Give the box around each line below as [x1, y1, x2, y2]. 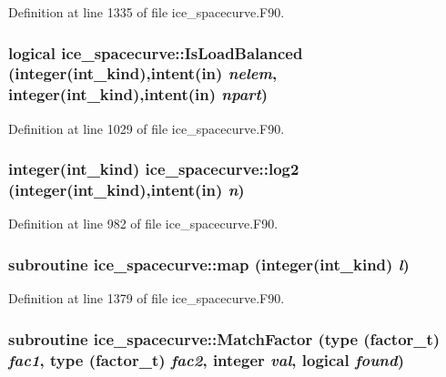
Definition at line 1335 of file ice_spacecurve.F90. [8, 3, 285, 21]
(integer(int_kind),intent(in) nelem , [8, 62, 278, 85]
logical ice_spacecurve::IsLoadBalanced [8, 41, 303, 64]
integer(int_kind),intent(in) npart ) [8, 83, 269, 106]
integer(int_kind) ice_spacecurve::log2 [8, 158, 299, 180]
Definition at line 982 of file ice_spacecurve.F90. [8, 214, 279, 233]
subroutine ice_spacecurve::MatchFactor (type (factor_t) [8, 327, 441, 350]
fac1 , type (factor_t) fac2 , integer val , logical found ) [8, 348, 405, 371]
